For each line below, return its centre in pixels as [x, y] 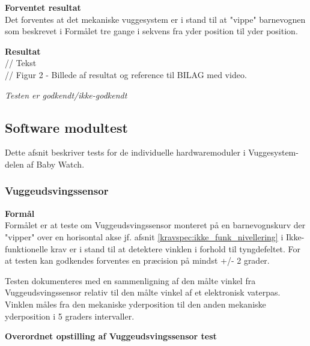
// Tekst [21, 63]
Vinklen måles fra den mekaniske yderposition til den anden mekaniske [135, 304]
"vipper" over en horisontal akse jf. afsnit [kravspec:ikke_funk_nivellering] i [144, 236]
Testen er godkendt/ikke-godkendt [66, 95]
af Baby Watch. [56, 164]
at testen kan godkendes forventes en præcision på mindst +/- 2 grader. [137, 260]
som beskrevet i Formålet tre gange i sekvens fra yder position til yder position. [151, 31]
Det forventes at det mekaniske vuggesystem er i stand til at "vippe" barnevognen [155, 19]
